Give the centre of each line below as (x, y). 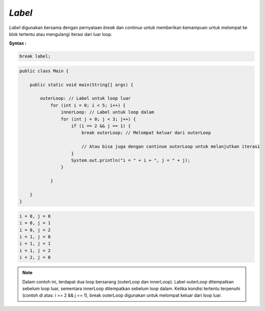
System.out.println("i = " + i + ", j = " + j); (131, 160)
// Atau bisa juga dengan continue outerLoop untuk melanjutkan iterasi (171, 147)
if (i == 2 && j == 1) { (101, 126)
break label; (35, 56)
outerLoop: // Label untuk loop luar (85, 99)
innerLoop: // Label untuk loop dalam (107, 112)
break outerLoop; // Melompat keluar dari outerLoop (146, 133)
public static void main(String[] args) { (81, 85)
